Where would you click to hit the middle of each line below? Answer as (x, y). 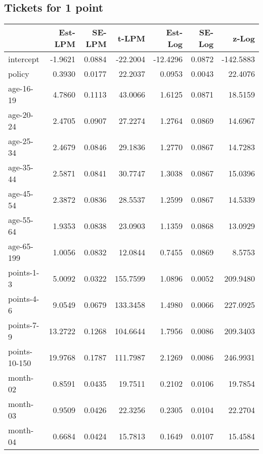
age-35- (21, 167)
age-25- (21, 141)
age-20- (21, 115)
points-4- (24, 299)
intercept (24, 59)
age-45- (21, 194)
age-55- (21, 220)
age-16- (21, 88)
